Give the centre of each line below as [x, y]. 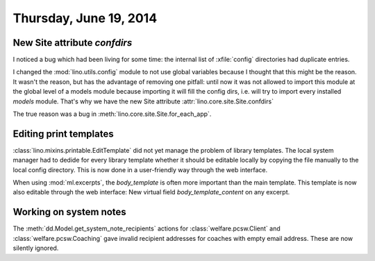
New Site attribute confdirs [73, 43]
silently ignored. [36, 248]
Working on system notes [69, 212]
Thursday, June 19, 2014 [85, 18]
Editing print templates [63, 134]
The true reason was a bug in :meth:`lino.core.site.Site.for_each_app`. [112, 114]
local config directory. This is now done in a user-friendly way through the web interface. [140, 169]
